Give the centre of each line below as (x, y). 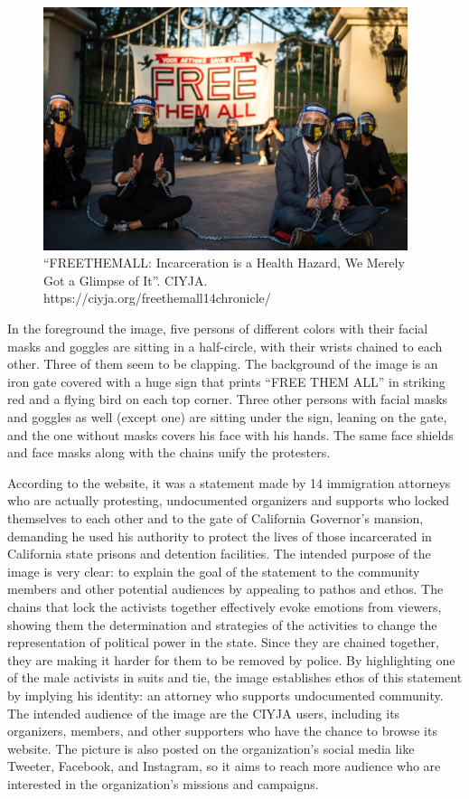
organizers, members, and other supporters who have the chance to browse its (222, 731)
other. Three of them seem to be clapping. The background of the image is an (223, 364)
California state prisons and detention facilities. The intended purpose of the (219, 554)
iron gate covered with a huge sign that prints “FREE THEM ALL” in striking (226, 381)
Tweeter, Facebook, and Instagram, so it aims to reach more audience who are (224, 766)
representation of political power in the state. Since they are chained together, (223, 642)
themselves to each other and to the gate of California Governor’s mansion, (216, 517)
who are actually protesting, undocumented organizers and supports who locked (228, 500)
